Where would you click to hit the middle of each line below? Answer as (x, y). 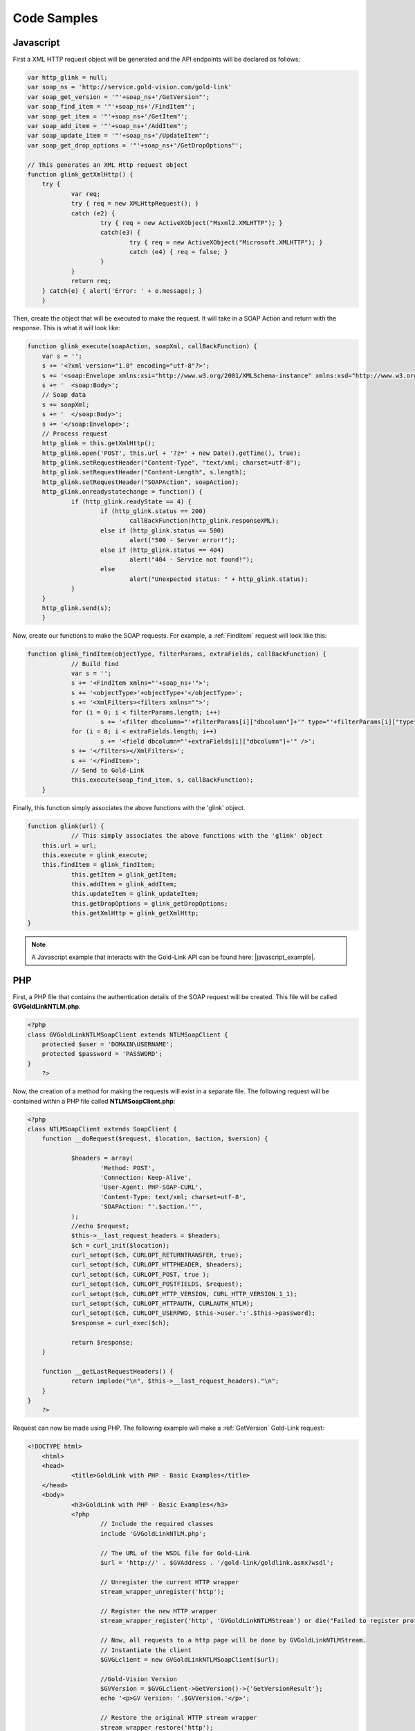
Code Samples (55, 18)
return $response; (102, 1342)
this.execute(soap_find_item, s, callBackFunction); (162, 780)
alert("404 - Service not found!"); (191, 559)
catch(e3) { (121, 233)
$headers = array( (102, 1158)
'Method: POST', (128, 1168)
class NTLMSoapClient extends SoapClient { (102, 1129)
